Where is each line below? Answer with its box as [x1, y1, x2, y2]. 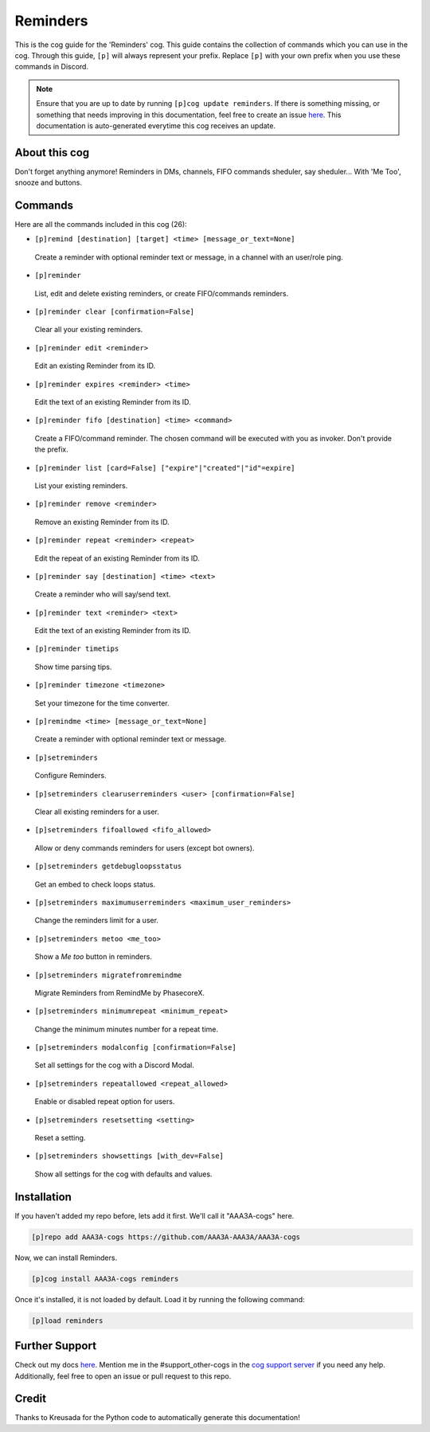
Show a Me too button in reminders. [34, 952, 153, 961]
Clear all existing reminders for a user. [34, 807, 159, 816]
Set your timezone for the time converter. [34, 698, 170, 708]
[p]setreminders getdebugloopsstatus [34, 862, 182, 871]
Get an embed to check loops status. [34, 879, 155, 889]
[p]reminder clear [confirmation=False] [34, 307, 195, 316]
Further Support [14, 1339, 97, 1353]
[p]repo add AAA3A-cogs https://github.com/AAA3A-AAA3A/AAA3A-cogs [31, 1232, 301, 1242]
